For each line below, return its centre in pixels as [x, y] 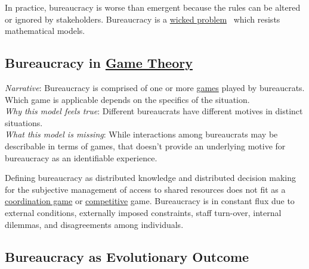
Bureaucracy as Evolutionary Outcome [127, 256]
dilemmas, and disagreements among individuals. [94, 224]
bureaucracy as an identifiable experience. [81, 157]
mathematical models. [45, 31]
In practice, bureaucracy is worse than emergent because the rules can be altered [153, 7]
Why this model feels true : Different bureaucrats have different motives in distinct [154, 111]
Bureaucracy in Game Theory [99, 63]
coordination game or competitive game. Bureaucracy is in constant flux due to [150, 201]
